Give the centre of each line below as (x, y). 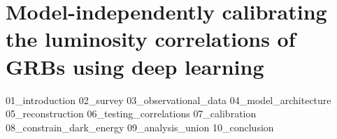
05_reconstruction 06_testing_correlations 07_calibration (131, 114)
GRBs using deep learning (135, 66)
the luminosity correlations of (151, 39)
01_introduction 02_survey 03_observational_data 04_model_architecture (168, 100)
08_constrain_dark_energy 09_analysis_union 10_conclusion (140, 127)
